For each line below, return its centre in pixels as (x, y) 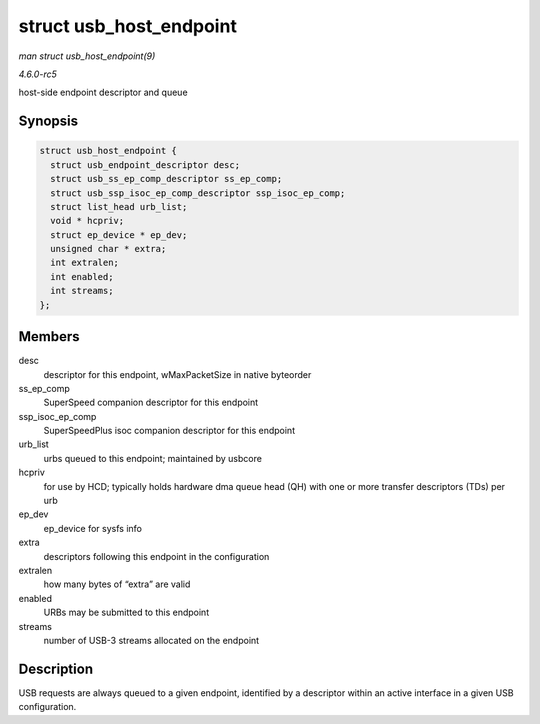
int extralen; (85, 263)
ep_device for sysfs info (92, 528)
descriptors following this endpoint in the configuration (156, 556)
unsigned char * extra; (108, 249)
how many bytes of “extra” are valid (117, 584)
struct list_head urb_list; (119, 206)
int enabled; (82, 276)
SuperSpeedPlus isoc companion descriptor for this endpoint (169, 431)
